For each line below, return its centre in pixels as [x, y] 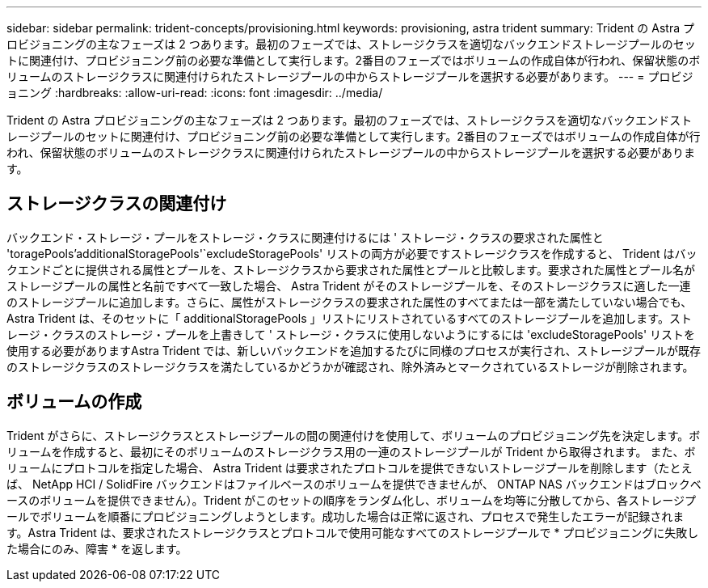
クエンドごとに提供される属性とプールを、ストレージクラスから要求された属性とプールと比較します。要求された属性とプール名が [351, 269]
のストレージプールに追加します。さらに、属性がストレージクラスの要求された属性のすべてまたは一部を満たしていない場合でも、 [350, 302]
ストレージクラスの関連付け [117, 204]
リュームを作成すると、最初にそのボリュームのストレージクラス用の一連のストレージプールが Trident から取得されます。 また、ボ [351, 451]
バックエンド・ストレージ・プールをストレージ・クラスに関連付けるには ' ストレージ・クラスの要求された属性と [305, 237]
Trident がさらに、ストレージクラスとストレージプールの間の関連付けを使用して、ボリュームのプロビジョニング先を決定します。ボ [354, 435]
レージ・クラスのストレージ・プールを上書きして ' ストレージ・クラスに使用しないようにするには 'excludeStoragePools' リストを [351, 334]
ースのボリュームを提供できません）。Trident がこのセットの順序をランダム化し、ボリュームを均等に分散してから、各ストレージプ [351, 500]
